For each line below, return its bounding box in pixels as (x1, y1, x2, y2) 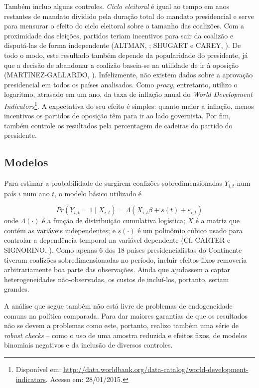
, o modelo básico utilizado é (54, 188, 142, 198)
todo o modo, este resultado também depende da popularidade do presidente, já (4, 49, 248, 60)
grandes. (4, 284, 29, 294)
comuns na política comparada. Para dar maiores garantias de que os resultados (4, 310, 248, 321)
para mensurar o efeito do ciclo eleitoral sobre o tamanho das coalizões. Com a (4, 20, 244, 31)
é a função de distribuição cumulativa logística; (42, 215, 185, 226)
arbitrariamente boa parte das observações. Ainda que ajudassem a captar (4, 264, 231, 275)
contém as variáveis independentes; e (4, 225, 116, 235)
